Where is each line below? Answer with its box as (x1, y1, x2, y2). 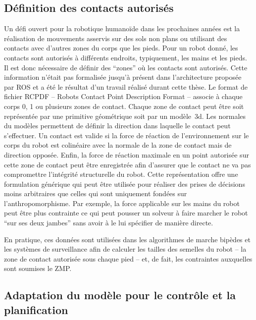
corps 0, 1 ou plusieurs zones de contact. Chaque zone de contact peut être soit (4, 101, 244, 111)
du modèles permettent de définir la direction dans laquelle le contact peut (4, 120, 231, 131)
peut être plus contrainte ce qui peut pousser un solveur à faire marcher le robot (4, 208, 248, 218)
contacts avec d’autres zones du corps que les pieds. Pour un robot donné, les (4, 43, 238, 53)
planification (4, 302, 68, 317)
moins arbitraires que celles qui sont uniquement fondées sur (4, 188, 187, 199)
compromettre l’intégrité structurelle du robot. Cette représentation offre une (4, 169, 238, 179)
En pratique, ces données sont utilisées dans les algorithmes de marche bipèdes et (4, 234, 251, 244)
